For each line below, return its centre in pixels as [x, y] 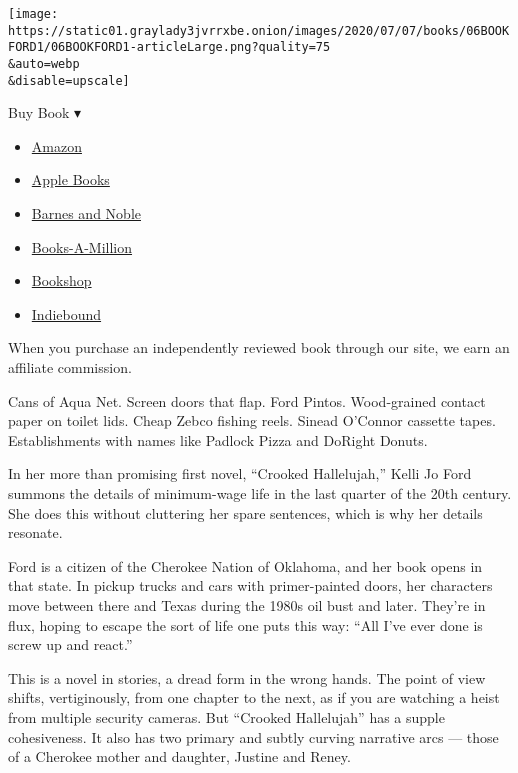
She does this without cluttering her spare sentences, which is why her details [245, 512]
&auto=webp [44, 63]
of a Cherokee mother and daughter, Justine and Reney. [179, 756]
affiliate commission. [70, 367]
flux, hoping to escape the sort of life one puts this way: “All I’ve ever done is [245, 624]
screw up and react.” [70, 644]
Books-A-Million [82, 246]
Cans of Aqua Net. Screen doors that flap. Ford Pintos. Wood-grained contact [247, 400]
